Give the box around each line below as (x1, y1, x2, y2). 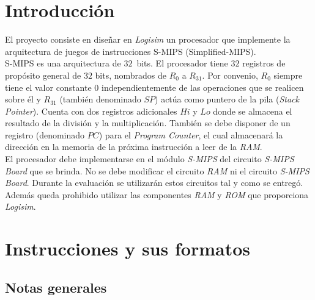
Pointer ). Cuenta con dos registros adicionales (5, 104, 177, 117)
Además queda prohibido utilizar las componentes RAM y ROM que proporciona (5, 188, 309, 201)
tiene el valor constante (5, 80, 92, 93)
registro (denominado (5, 128, 85, 141)
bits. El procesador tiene (136, 57, 228, 70)
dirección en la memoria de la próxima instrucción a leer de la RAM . (5, 140, 262, 153)
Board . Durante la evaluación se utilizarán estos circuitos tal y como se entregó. (5, 176, 303, 189)
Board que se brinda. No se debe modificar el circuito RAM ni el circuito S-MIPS (5, 164, 309, 177)
